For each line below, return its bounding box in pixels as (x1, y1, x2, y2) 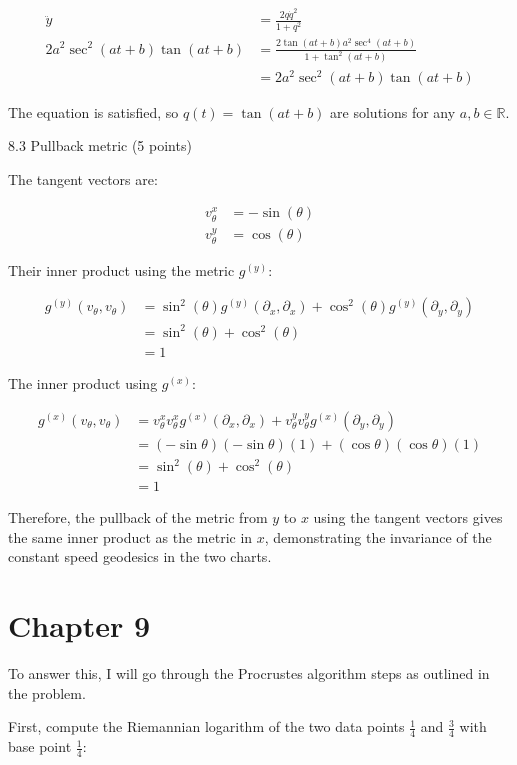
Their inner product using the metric (8, 259, 235, 280)
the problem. (8, 682, 86, 703)
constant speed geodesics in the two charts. (8, 546, 272, 567)
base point (8, 736, 72, 757)
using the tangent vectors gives (313, 507, 503, 528)
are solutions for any (330, 101, 456, 122)
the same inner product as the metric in (8, 526, 253, 547)
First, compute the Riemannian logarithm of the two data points (8, 716, 405, 737)
